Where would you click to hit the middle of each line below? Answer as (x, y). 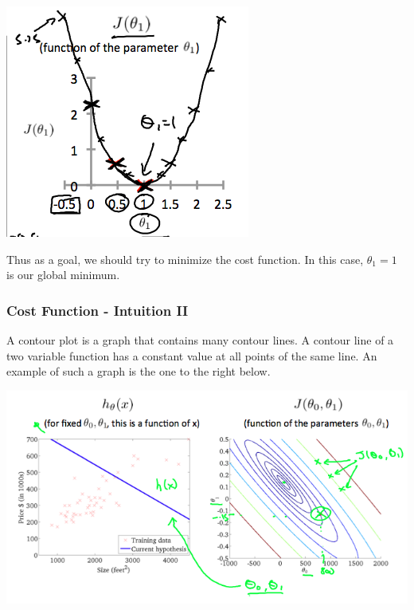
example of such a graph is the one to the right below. (139, 371)
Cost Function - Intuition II (98, 310)
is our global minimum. (63, 275)
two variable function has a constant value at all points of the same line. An (192, 355)
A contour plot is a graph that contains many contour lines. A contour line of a (200, 340)
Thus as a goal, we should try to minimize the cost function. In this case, (185, 259)
